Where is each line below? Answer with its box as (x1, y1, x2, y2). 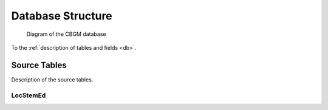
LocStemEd (11, 91, 46, 100)
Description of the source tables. (11, 76, 94, 83)
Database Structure (11, 9, 112, 22)
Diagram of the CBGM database (26, 30, 106, 38)
